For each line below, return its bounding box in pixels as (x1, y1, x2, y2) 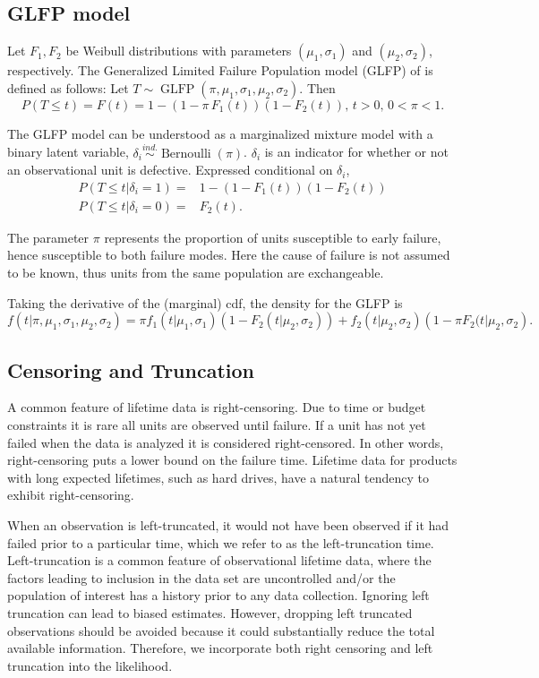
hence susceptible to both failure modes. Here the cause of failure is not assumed (7, 245, 450, 264)
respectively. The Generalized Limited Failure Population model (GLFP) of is (7, 61, 433, 80)
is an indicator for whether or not (264, 142, 449, 161)
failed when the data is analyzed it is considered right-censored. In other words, (7, 433, 444, 451)
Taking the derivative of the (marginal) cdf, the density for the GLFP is (7, 293, 403, 312)
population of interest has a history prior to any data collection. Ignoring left (7, 586, 430, 605)
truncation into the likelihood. (7, 656, 173, 674)
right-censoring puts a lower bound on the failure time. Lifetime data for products (7, 451, 458, 469)
